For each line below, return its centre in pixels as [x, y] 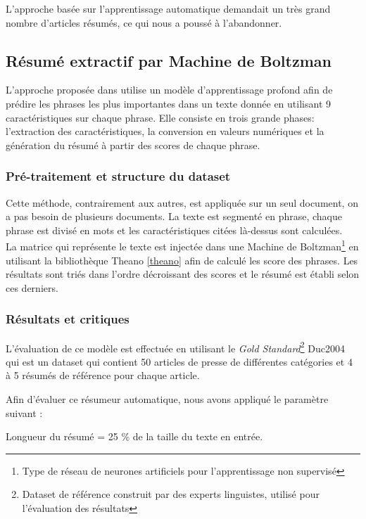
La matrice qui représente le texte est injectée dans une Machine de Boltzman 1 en [182, 245]
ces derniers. [32, 287]
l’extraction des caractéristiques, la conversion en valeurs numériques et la [165, 131]
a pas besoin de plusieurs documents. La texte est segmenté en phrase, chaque [174, 216]
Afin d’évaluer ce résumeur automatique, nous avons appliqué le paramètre [167, 399]
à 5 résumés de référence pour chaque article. [103, 375]
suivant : [24, 412]
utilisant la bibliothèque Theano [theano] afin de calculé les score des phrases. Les [182, 260]
